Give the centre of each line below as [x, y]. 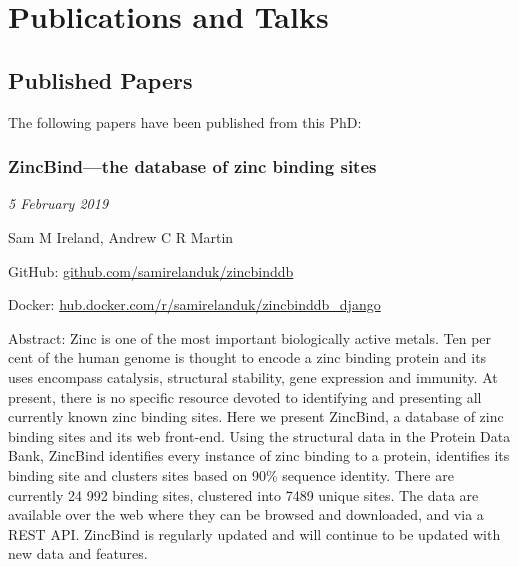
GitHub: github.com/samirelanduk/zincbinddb [151, 270]
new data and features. [78, 553]
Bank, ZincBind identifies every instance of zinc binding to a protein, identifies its [259, 455]
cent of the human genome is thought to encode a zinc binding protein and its [247, 357]
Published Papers [100, 79]
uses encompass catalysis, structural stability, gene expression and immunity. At [253, 376]
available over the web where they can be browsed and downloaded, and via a [246, 514]
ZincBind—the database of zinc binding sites [192, 166]
